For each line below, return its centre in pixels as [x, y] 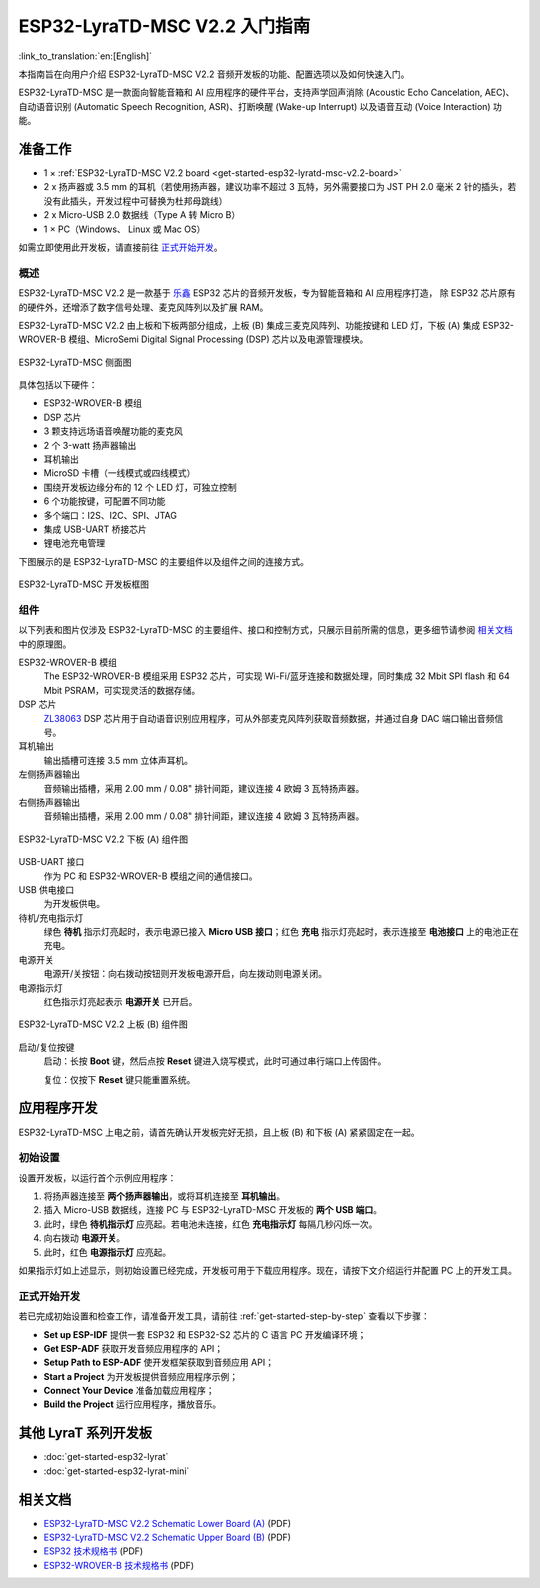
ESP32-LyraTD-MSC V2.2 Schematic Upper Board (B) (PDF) [167, 1537]
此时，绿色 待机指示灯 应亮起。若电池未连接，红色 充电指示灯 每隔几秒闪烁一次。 [210, 1224]
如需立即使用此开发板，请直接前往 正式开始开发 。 [120, 247]
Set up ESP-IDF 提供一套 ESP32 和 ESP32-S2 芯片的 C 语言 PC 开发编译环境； [205, 1334]
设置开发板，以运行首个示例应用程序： [97, 1177]
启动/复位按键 [46, 1047]
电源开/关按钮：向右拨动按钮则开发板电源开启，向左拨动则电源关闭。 [185, 974]
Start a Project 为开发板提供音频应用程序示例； [141, 1376]
